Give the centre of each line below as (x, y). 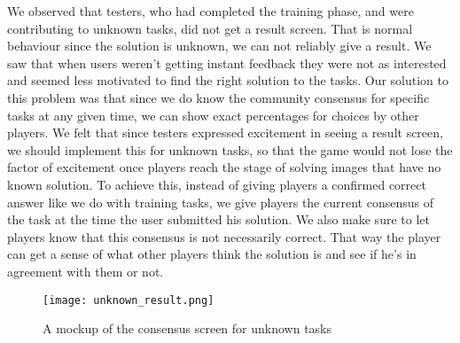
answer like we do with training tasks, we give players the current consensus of (220, 202)
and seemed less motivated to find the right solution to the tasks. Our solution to (228, 80)
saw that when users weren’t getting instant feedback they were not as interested (227, 62)
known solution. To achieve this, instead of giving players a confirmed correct (217, 184)
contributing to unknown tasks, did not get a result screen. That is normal (210, 28)
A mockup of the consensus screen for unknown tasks (187, 328)
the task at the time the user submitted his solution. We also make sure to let (218, 219)
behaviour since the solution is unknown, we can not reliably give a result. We (219, 46)
